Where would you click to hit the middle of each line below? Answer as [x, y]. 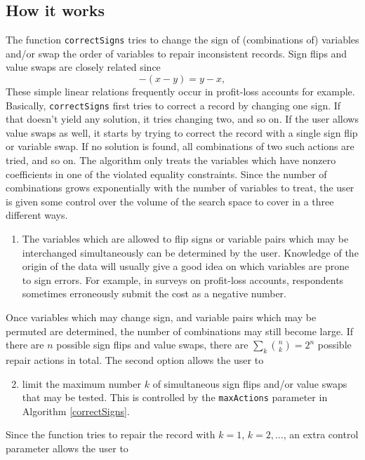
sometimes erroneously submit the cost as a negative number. [154, 293]
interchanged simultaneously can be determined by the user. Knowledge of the [190, 252]
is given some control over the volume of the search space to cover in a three [170, 201]
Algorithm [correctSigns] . [76, 411]
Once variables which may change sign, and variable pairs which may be [161, 317]
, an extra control [321, 434]
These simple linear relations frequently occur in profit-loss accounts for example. [180, 92]
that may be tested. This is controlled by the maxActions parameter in [175, 397]
